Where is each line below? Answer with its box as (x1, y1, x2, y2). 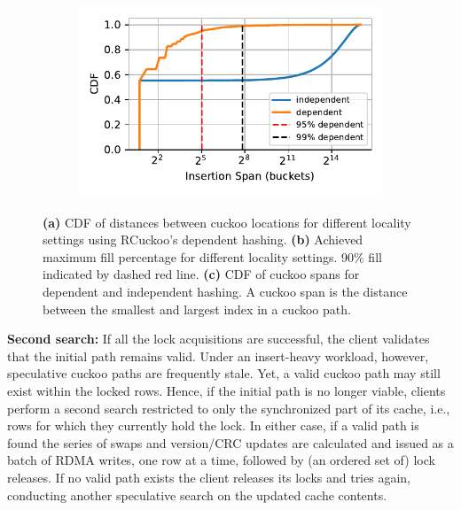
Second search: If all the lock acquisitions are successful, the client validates (7, 329, 430, 348)
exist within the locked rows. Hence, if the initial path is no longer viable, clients (7, 381, 446, 399)
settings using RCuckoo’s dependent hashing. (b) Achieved (43, 230, 363, 249)
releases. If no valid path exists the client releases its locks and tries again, (7, 467, 410, 486)
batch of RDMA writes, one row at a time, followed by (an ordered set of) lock (7, 451, 435, 469)
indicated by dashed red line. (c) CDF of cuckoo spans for (43, 265, 360, 283)
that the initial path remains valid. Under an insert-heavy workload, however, (7, 346, 429, 365)
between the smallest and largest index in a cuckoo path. (43, 299, 351, 318)
